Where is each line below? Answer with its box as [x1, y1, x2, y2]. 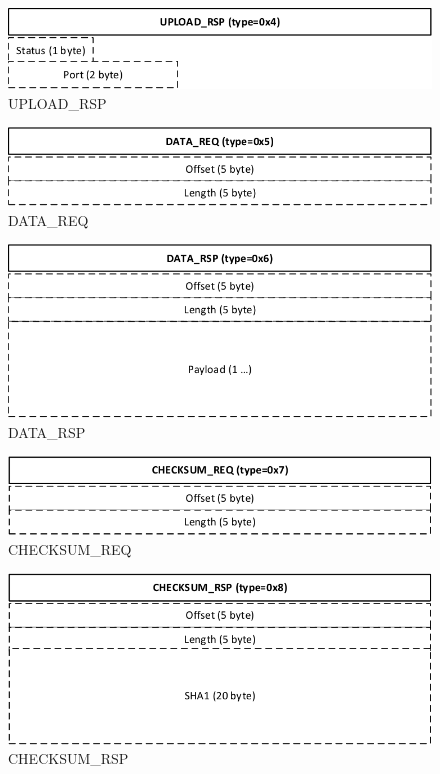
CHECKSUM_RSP [8, 748, 129, 769]
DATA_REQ [8, 209, 89, 230]
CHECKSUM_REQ [8, 538, 132, 559]
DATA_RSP [8, 421, 86, 442]
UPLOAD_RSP [8, 92, 107, 113]
